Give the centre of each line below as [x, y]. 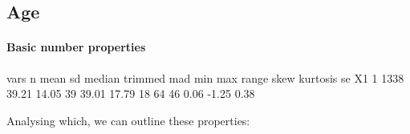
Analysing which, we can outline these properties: [128, 120]
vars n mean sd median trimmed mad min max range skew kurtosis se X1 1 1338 [205, 77]
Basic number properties [76, 47]
